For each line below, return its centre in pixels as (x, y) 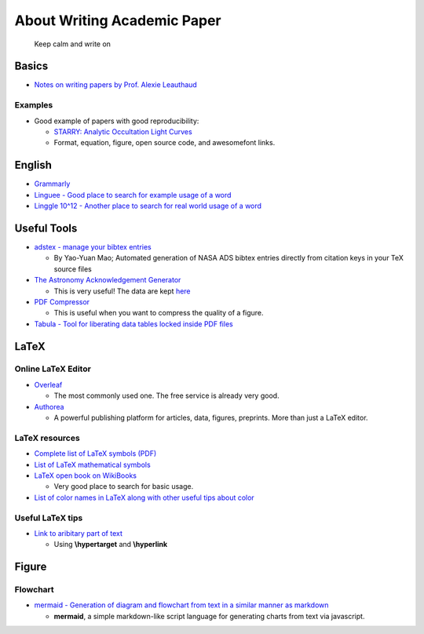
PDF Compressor (62, 301)
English (33, 165)
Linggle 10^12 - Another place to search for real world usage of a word (148, 206)
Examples (34, 105)
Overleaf (48, 384)
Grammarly (52, 184)
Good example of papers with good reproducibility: (117, 121)
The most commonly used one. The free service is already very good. (166, 395)
